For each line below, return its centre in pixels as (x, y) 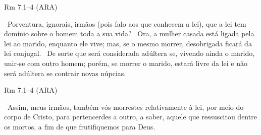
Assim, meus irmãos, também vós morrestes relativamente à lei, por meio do (125, 107)
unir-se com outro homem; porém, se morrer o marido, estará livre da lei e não (126, 63)
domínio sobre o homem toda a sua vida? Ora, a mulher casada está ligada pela (129, 33)
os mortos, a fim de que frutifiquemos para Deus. (80, 126)
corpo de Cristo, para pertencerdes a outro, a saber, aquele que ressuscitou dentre (130, 117)
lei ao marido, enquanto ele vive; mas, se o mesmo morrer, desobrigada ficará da (128, 43)
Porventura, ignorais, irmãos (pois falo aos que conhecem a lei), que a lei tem (127, 23)
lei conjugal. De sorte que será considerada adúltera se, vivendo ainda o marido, (129, 53)
